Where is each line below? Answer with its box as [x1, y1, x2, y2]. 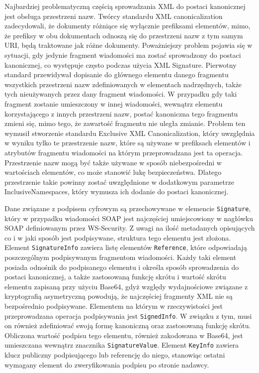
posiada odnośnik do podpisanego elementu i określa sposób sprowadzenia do [4, 261, 239, 272]
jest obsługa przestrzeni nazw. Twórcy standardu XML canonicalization [4, 10, 223, 21]
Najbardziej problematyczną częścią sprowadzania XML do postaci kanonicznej [4, 1, 246, 11]
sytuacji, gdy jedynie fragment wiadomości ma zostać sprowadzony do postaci [4, 49, 241, 60]
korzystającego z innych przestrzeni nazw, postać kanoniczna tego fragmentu [4, 108, 238, 119]
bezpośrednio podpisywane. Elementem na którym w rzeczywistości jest [4, 300, 223, 311]
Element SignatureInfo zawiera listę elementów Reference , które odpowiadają [4, 242, 247, 252]
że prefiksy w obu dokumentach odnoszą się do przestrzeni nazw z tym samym [4, 30, 243, 40]
